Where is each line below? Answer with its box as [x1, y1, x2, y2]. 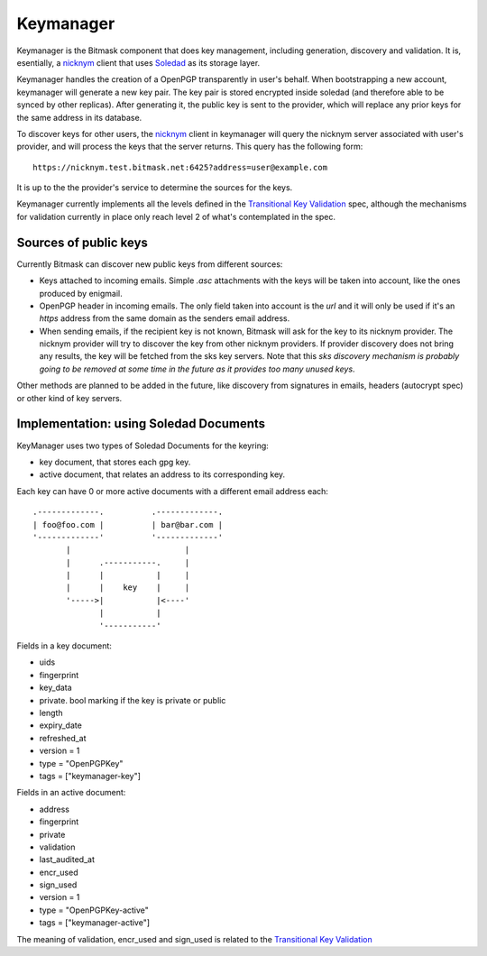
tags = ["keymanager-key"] [39, 770, 142, 781]
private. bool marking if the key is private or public [39, 694, 226, 705]
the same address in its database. [16, 112, 142, 123]
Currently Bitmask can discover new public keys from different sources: [16, 258, 283, 270]
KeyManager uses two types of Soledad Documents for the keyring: [16, 440, 270, 451]
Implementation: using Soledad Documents [16, 416, 266, 432]
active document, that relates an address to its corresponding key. [39, 469, 286, 480]
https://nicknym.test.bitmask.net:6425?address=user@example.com [32, 162, 328, 172]
